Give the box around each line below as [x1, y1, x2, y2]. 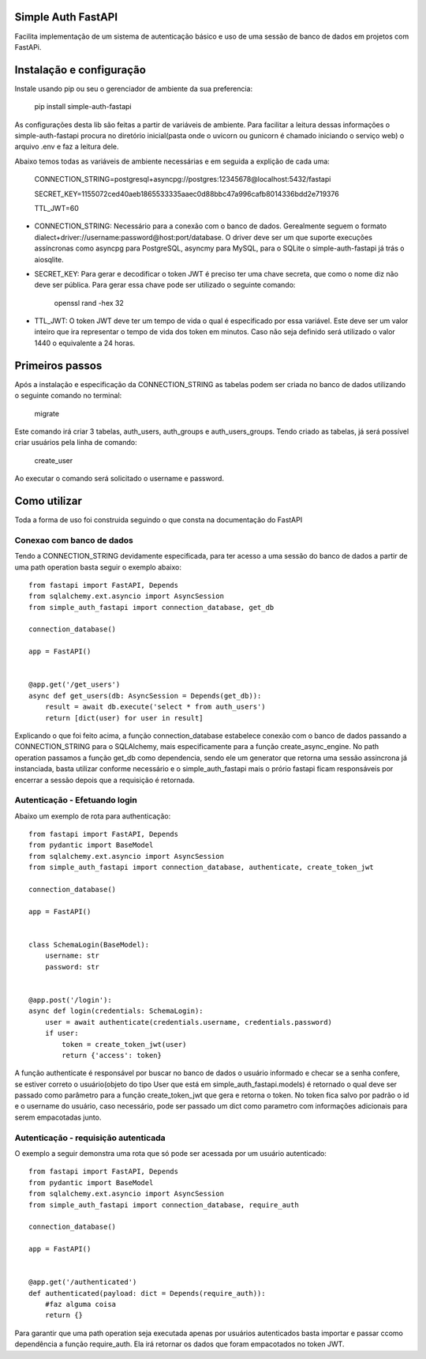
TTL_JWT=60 [34, 203, 79, 213]
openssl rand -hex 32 [54, 298, 124, 307]
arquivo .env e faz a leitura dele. [14, 142, 119, 152]
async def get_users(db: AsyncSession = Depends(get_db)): [28, 691, 262, 700]
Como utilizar [14, 494, 83, 507]
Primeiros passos [14, 359, 103, 372]
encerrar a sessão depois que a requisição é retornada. [14, 775, 195, 785]
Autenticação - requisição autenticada [14, 1132, 166, 1143]
